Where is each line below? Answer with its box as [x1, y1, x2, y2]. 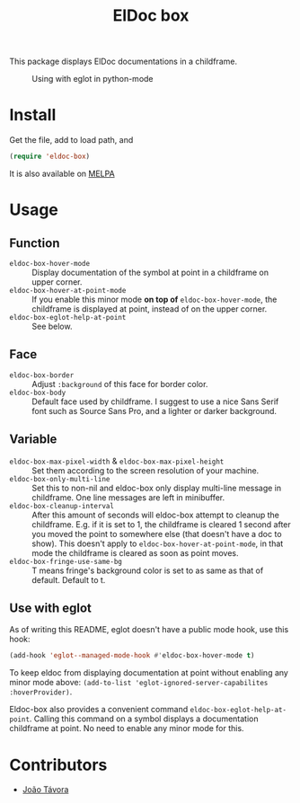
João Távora [22, 784, 69, 795]
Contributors [9, 754, 108, 775]
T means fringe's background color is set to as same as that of [31, 565, 264, 576]
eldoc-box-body [9, 388, 66, 397]
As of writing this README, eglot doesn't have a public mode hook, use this [9, 624, 289, 635]
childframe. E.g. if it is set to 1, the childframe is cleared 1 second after [31, 518, 292, 530]
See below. [31, 321, 73, 331]
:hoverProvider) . [9, 686, 73, 697]
